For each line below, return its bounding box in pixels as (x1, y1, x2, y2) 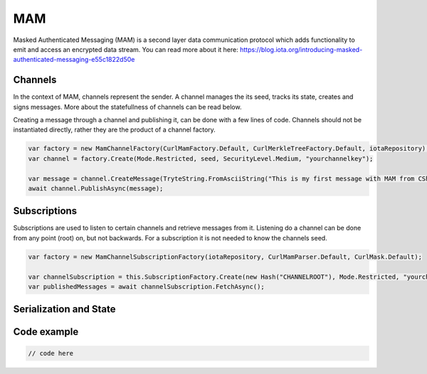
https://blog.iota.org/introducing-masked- (239, 45, 363, 53)
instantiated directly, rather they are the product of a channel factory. (13, 125, 216, 134)
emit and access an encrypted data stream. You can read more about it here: (13, 45, 238, 53)
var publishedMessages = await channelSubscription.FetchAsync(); (28, 283, 265, 291)
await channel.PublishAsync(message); (28, 184, 164, 192)
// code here (28, 349, 74, 357)
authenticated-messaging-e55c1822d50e (13, 55, 135, 64)
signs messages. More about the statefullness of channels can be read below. (13, 102, 242, 111)
